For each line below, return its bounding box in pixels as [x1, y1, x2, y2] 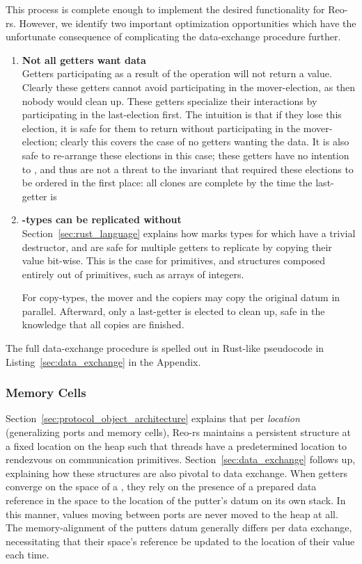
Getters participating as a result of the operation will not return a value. [22, 66, 332, 81]
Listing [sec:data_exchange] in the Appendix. [6, 354, 201, 369]
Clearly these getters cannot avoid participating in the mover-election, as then [22, 79, 356, 94]
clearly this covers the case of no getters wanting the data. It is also [61, 134, 349, 149]
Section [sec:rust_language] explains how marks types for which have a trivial [22, 225, 356, 240]
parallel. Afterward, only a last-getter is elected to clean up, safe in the [22, 303, 325, 318]
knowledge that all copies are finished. [22, 317, 184, 332]
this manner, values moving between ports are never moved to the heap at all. [6, 506, 338, 521]
